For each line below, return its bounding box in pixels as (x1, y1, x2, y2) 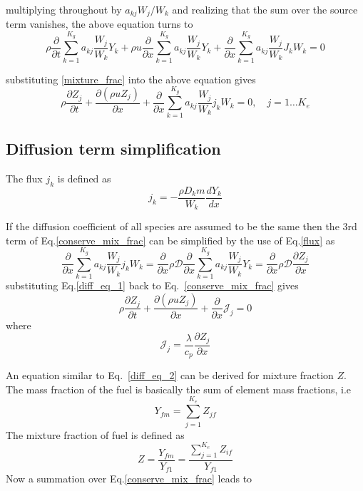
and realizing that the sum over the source (172, 2, 358, 16)
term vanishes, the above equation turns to (6, 16, 193, 31)
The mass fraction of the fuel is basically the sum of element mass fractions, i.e (6, 381, 352, 396)
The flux (6, 170, 43, 185)
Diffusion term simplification (6, 138, 221, 160)
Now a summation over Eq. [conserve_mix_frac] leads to (6, 471, 252, 486)
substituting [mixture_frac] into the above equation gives (6, 71, 256, 86)
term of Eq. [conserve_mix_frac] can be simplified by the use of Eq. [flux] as (6, 232, 335, 247)
